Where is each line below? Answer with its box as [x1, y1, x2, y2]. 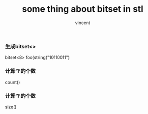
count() [5, 79, 20, 85]
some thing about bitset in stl [22, 3, 144, 15]
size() [5, 104, 17, 110]
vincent [75, 20, 90, 26]
